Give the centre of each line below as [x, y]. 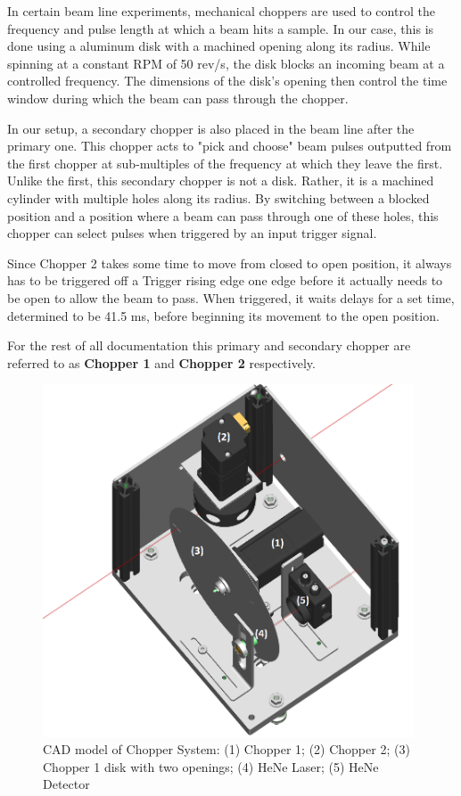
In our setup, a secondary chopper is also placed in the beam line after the [211, 128]
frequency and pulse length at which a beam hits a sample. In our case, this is [221, 28]
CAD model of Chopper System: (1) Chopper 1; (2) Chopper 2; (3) [226, 749]
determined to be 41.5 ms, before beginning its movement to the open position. [223, 315]
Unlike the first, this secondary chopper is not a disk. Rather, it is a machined [221, 181]
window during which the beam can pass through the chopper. [178, 98]
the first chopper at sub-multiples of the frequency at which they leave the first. [225, 163]
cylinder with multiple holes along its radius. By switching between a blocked [218, 197]
